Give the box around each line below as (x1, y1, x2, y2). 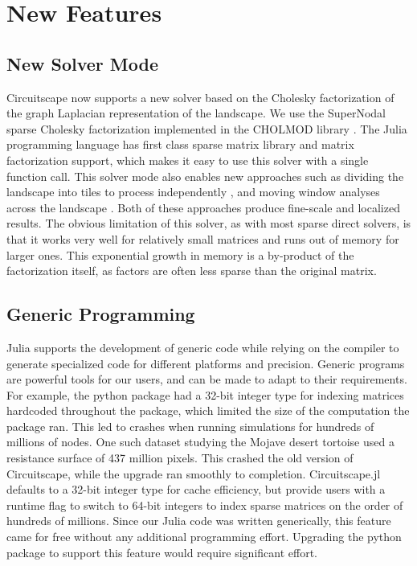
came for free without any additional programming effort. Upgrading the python (6, 528, 402, 545)
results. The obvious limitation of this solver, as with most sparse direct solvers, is (6, 215, 411, 232)
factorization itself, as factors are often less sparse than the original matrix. (6, 262, 377, 279)
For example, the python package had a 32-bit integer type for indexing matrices (6, 386, 404, 403)
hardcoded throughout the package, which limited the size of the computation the (6, 402, 410, 419)
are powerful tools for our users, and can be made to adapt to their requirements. (6, 371, 407, 388)
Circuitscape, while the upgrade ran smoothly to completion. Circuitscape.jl (6, 465, 381, 482)
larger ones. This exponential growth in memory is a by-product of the (6, 246, 354, 263)
